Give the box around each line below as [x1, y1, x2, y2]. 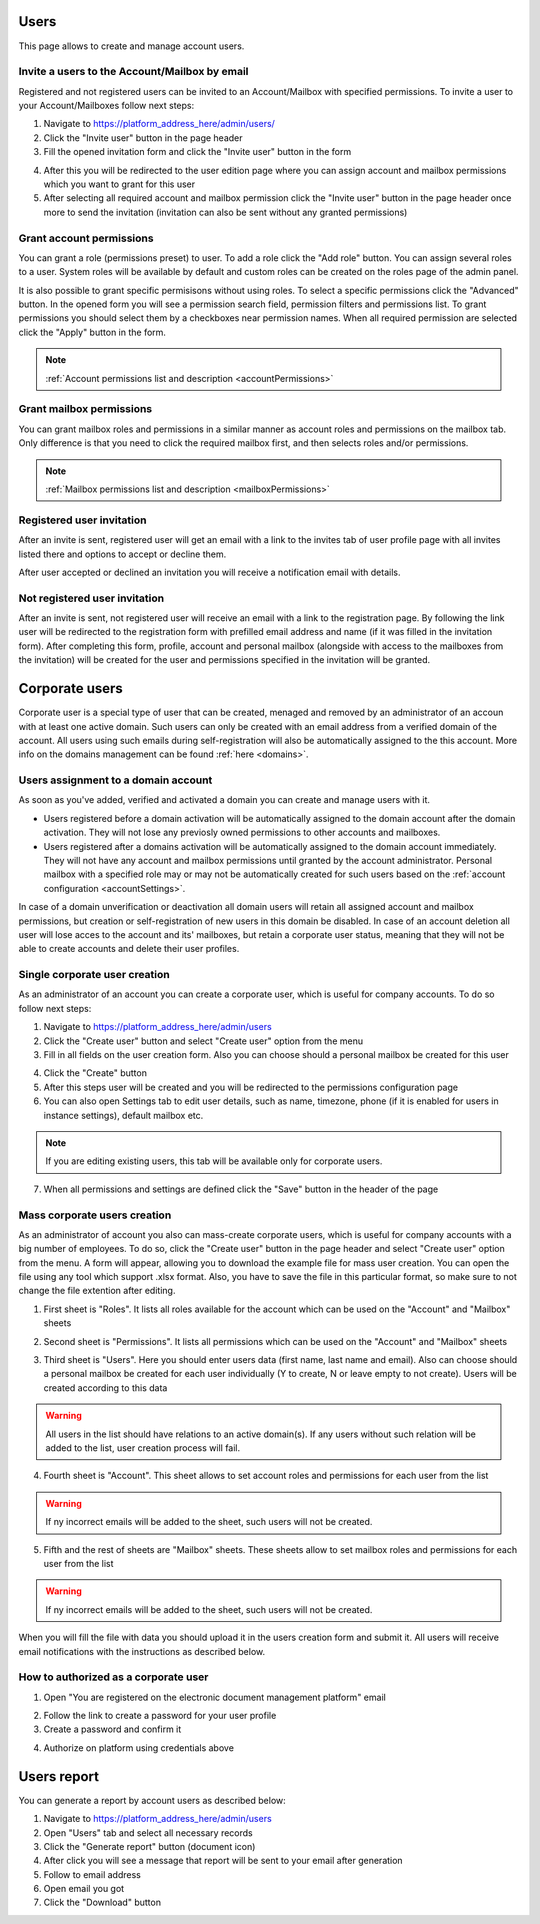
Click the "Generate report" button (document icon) [43, 1840, 256, 1852]
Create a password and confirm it [43, 1723, 182, 1735]
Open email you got [43, 1883, 125, 1895]
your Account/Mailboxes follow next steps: [18, 100, 195, 112]
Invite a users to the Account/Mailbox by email [18, 65, 249, 79]
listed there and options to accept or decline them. [18, 548, 227, 560]
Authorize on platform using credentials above [43, 1741, 235, 1754]
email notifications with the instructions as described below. [18, 1645, 265, 1657]
